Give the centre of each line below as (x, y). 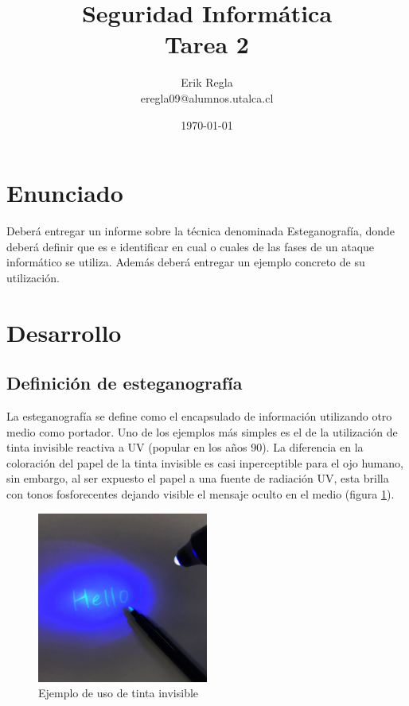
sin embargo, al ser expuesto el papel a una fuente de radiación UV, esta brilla (198, 478)
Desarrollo (64, 332)
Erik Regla (207, 82)
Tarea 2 (207, 44)
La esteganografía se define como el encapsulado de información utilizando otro (199, 415)
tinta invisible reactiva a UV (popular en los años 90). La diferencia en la (185, 447)
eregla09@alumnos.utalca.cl (207, 97)
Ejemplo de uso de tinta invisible (119, 693)
